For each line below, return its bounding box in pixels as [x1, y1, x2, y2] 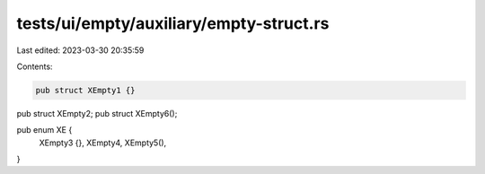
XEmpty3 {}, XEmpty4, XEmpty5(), [39, 137, 167, 148]
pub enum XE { [16, 125, 73, 135]
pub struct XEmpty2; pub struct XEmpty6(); [16, 108, 178, 118]
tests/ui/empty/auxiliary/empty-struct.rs [16, 13, 330, 33]
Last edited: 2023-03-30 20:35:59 [16, 45, 145, 56]
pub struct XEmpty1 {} [35, 85, 136, 95]
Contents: [16, 61, 53, 72]
